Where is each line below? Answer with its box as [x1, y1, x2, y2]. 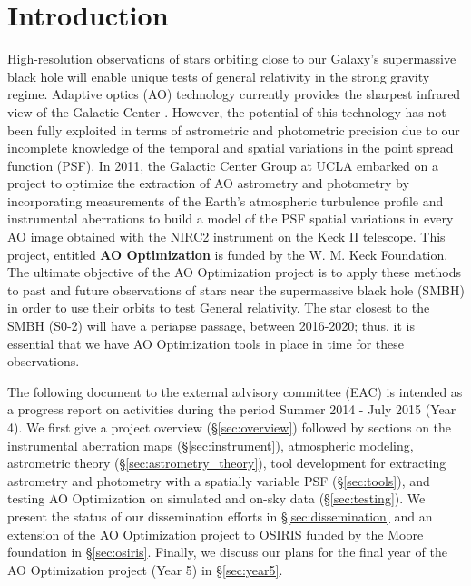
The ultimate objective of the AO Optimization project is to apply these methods [7, 263, 461, 282]
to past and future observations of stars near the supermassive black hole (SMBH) [7, 280, 465, 299]
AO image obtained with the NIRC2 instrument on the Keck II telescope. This [7, 227, 446, 246]
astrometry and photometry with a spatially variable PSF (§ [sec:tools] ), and [7, 471, 430, 490]
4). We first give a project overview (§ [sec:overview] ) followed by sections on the [7, 418, 452, 436]
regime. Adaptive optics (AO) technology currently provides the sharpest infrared [7, 84, 461, 104]
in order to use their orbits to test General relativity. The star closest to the [7, 298, 430, 317]
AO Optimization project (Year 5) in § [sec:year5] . [7, 560, 283, 579]
